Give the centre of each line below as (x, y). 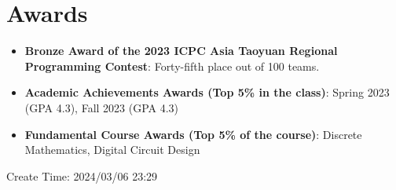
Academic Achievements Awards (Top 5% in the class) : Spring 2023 (207, 92)
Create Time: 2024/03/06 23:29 (82, 175)
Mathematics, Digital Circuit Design (112, 150)
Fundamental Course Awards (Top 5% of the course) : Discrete (193, 134)
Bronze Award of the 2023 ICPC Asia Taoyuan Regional (181, 51)
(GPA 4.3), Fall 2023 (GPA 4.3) (102, 107)
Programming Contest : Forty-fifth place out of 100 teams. (172, 66)
